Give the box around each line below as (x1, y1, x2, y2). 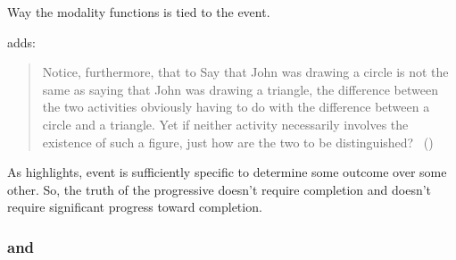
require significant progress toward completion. (7, 197, 262, 216)
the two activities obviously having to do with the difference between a (42, 97, 430, 116)
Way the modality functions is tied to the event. (7, 3, 270, 21)
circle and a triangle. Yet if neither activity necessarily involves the (42, 114, 409, 133)
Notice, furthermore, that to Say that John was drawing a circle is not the (42, 63, 449, 81)
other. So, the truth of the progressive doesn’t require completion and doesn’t (7, 180, 432, 198)
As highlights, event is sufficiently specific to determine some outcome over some (7, 163, 447, 181)
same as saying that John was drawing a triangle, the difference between (42, 80, 438, 98)
